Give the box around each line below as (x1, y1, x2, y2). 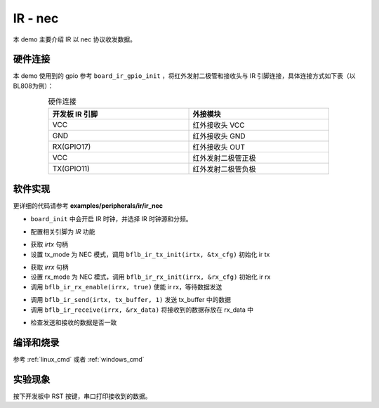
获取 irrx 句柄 (30, 263, 69, 272)
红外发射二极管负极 (192, 164, 256, 173)
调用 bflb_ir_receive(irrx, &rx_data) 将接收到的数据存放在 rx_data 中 (30, 305, 254, 314)
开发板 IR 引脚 (52, 109, 98, 119)
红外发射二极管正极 (192, 153, 256, 163)
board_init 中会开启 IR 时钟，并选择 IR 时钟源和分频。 (30, 214, 192, 223)
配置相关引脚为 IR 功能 (30, 227, 95, 235)
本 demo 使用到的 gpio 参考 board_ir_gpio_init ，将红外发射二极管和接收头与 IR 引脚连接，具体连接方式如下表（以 (13, 72, 356, 80)
